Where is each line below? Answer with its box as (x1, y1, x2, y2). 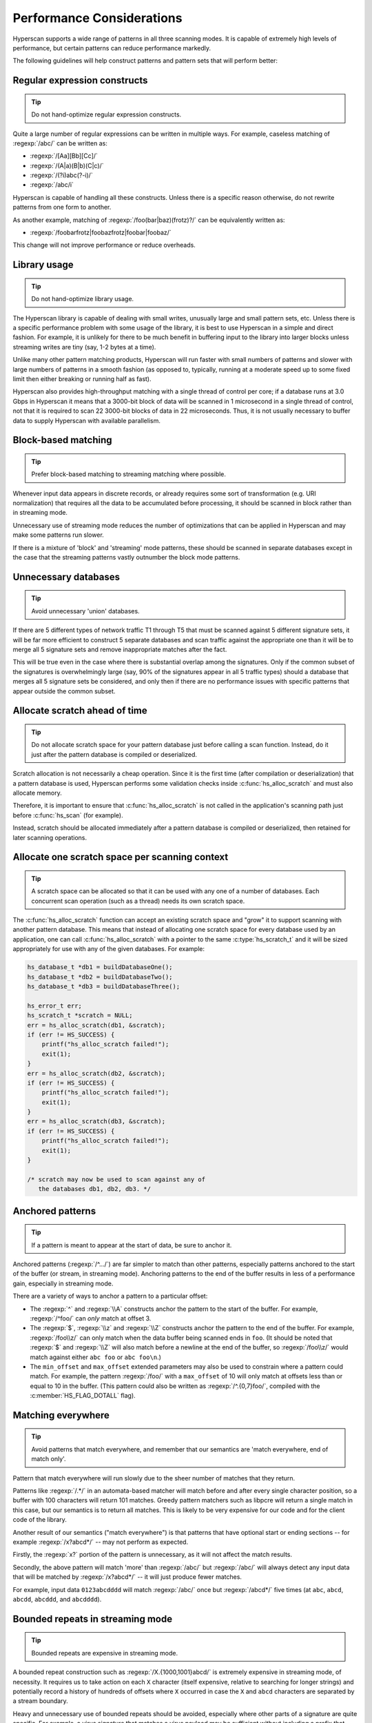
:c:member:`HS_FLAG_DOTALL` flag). (30, 1391, 136, 1400)
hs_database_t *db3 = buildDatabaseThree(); (27, 983, 180, 990)
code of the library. (12, 1516, 67, 1524)
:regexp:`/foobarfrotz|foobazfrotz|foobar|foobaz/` (30, 228, 172, 237)
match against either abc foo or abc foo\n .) (30, 1353, 162, 1361)
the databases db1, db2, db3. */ (38, 1185, 152, 1193)
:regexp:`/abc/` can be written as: (12, 139, 108, 147)
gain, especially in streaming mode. (12, 1279, 114, 1287)
